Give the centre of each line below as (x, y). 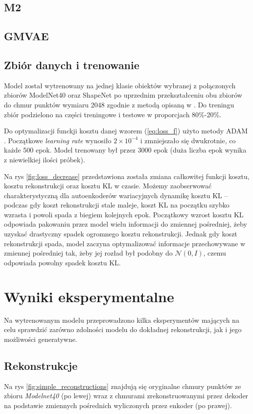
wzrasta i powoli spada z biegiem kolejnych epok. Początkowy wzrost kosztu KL (124, 214)
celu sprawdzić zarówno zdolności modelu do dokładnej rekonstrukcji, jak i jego (123, 329)
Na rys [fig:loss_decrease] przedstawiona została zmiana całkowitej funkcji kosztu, (127, 176)
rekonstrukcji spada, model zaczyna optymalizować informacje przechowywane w (125, 243)
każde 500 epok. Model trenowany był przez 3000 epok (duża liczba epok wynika (125, 150)
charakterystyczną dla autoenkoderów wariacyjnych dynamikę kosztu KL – (116, 195)
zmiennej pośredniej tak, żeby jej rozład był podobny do (88, 253)
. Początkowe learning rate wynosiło (58, 140)
